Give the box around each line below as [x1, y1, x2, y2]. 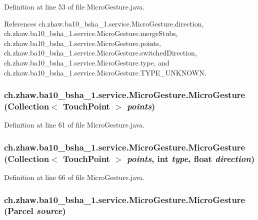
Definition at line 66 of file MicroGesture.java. [4, 172, 145, 182]
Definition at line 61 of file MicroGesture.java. [4, 119, 145, 130]
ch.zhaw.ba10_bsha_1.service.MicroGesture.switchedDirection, [4, 47, 197, 58]
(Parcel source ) [4, 204, 66, 217]
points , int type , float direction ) [127, 152, 255, 164]
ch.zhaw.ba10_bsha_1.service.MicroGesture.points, [4, 37, 161, 48]
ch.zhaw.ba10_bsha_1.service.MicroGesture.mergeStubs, [4, 28, 178, 38]
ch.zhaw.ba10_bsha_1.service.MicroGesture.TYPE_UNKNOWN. [4, 67, 206, 77]
